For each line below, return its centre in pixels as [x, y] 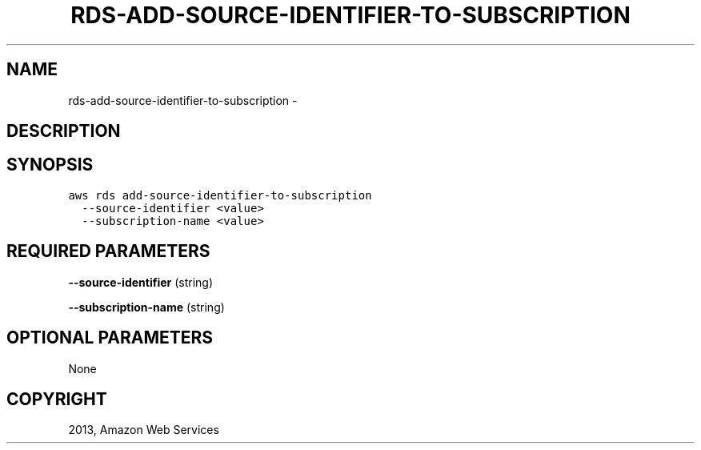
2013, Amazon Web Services [144, 430]
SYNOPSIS [50, 165]
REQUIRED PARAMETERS [108, 251]
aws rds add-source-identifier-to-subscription [220, 195]
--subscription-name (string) [146, 307]
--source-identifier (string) [141, 282]
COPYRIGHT [57, 399]
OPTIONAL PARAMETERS [110, 338]
